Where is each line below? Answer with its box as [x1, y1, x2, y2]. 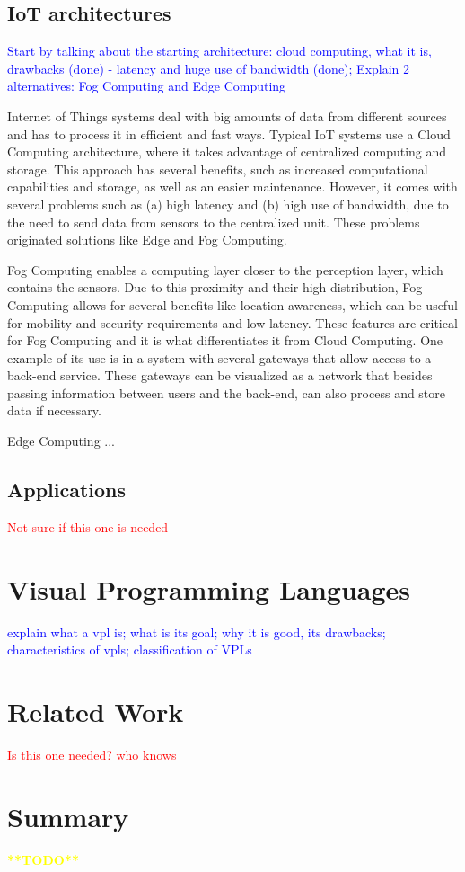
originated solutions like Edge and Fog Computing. [7, 230, 287, 249]
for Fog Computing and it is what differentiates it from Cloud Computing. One [7, 331, 443, 350]
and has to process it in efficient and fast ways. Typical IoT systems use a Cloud [7, 124, 451, 143]
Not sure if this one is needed [7, 517, 169, 536]
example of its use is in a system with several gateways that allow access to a [7, 348, 432, 367]
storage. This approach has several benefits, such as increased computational [7, 159, 428, 178]
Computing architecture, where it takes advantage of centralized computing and [7, 142, 447, 161]
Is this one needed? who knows [7, 744, 177, 763]
